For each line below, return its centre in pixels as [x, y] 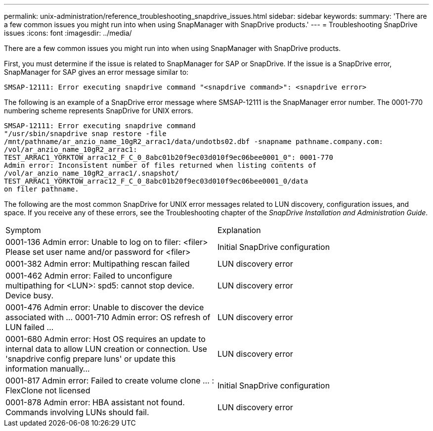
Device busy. [29, 295]
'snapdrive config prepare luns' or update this [91, 359]
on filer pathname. [42, 189]
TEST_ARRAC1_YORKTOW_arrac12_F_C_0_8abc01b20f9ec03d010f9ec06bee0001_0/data [156, 181]
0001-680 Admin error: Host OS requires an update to [106, 339]
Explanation [239, 230]
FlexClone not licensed [48, 390]
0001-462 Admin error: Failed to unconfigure [89, 276]
